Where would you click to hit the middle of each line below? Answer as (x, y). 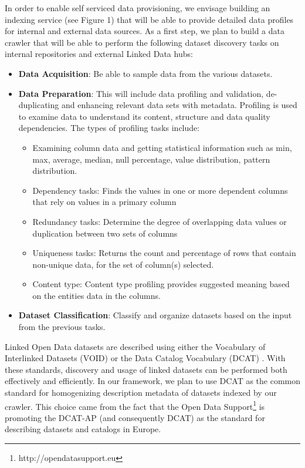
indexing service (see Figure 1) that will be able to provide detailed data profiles (149, 19)
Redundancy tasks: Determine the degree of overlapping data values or (160, 221)
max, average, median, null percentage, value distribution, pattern (151, 159)
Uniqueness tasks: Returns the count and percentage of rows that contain (164, 253)
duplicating (39, 105)
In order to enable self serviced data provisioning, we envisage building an (138, 8)
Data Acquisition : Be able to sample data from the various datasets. (145, 73)
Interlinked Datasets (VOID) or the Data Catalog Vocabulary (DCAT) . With (145, 358)
